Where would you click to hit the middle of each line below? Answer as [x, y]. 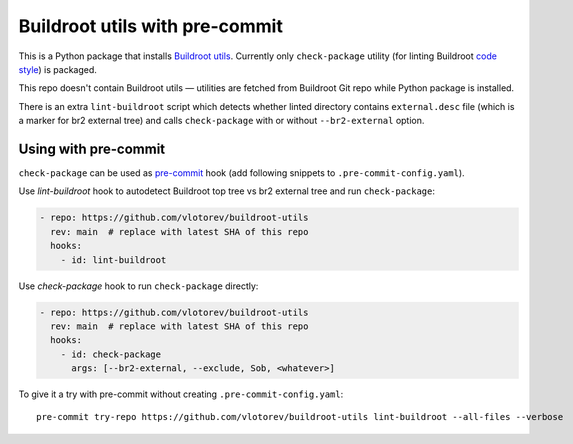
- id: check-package [111, 354]
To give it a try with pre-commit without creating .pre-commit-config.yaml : [181, 394]
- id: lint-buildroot [113, 259]
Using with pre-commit [92, 148]
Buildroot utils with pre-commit [151, 26]
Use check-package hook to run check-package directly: [138, 286]
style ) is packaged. [57, 69]
